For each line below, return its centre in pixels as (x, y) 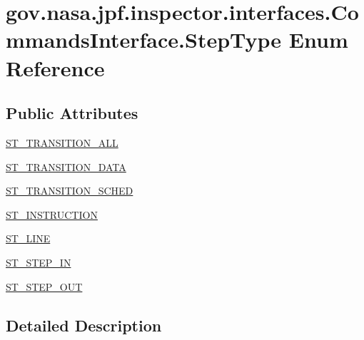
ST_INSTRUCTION (52, 214)
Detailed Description (84, 325)
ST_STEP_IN (39, 262)
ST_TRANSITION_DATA (66, 166)
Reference (55, 67)
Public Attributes (72, 113)
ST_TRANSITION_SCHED (70, 191)
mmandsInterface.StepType (144, 40)
